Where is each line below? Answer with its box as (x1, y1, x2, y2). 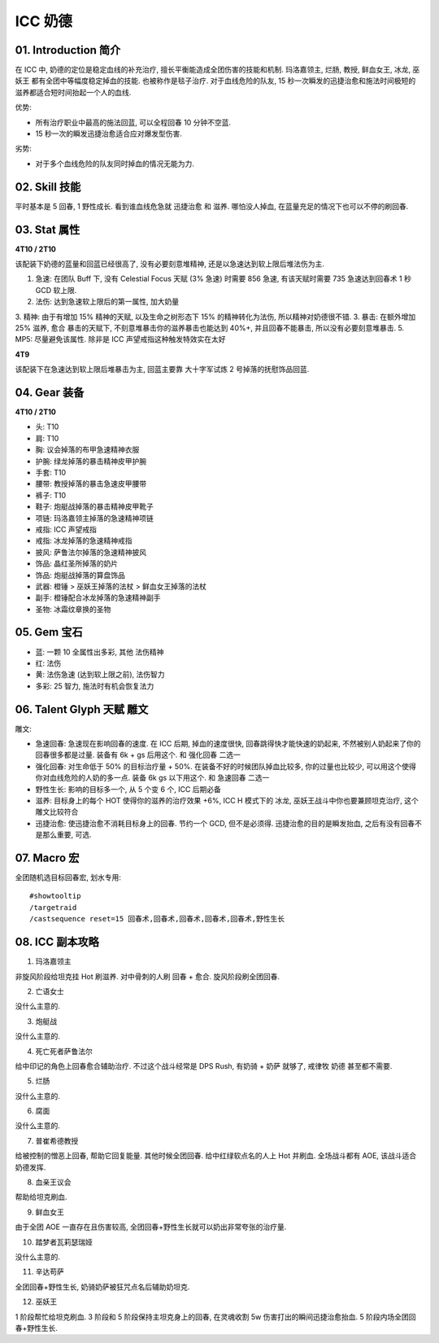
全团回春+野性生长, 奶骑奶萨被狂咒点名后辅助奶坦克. (15, 1282, 190, 1292)
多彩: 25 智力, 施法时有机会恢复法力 (35, 680, 154, 691)
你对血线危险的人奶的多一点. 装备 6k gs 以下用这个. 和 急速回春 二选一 (35, 773, 270, 783)
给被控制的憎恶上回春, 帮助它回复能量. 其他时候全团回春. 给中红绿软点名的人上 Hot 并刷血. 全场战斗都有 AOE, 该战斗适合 (15, 1151, 417, 1161)
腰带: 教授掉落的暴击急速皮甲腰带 (35, 479, 146, 488)
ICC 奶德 (15, 12, 72, 30)
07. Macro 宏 (15, 851, 80, 864)
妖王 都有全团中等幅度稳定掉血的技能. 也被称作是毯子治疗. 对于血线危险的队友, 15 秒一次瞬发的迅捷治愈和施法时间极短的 (15, 76, 416, 85)
